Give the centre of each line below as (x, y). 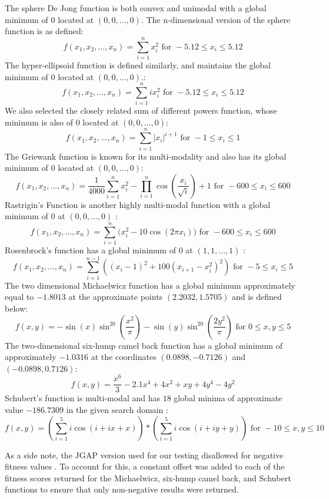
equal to (19, 297)
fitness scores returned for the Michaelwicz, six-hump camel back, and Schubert (148, 477)
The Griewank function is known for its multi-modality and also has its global (146, 156)
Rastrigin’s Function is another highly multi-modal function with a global (138, 204)
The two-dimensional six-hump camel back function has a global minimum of (144, 345)
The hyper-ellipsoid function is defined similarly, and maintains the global (138, 65)
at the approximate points (116, 297)
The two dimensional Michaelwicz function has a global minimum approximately (150, 285)
